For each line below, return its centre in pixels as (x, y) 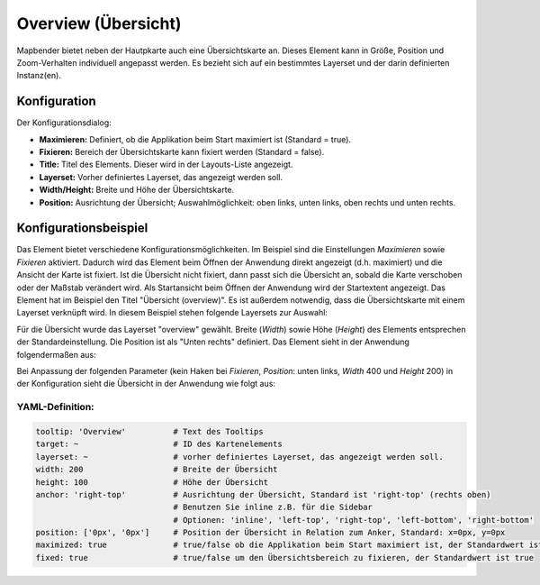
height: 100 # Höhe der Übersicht (152, 482)
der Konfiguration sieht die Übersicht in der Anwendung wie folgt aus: (146, 384)
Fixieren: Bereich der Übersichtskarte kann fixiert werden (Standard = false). (182, 152)
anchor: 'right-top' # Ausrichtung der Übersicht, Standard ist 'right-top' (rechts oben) (263, 494)
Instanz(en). (39, 76)
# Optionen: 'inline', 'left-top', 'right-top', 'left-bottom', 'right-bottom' (354, 520)
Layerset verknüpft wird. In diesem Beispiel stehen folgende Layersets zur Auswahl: (172, 313)
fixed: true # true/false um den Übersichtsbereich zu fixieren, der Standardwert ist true (285, 558)
